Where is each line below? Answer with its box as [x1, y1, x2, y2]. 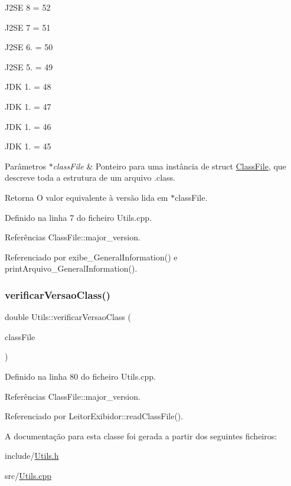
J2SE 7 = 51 [5, 21, 51, 33]
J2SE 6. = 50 [5, 41, 53, 53]
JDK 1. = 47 [5, 100, 51, 112]
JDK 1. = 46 [5, 120, 51, 132]
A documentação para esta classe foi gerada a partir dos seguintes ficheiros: [5, 429, 277, 442]
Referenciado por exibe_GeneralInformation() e [5, 250, 178, 263]
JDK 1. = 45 [5, 140, 51, 152]
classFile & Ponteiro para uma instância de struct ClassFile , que [53, 159, 286, 172]
